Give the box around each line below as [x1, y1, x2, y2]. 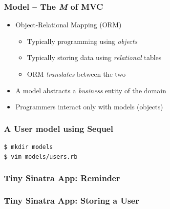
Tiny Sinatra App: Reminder [4, 172, 120, 184]
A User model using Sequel [4, 122, 113, 134]
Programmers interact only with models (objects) [15, 102, 163, 112]
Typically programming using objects [27, 36, 137, 46]
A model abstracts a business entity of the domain [15, 85, 166, 95]
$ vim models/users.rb [4, 153, 78, 160]
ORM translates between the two [27, 69, 126, 79]
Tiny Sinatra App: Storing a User [4, 194, 139, 206]
